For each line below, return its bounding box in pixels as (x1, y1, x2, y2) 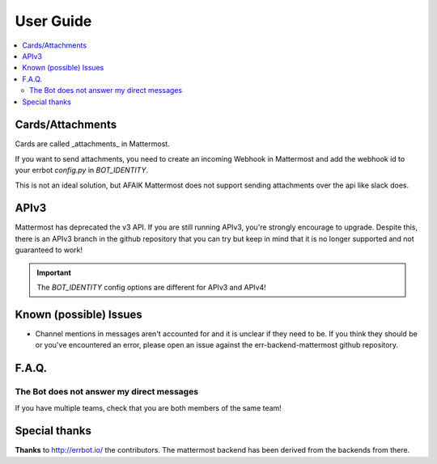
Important (36, 268, 72, 277)
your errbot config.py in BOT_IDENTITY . (15, 166, 149, 175)
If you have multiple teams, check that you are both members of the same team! (15, 403, 282, 412)
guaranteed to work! (15, 245, 83, 255)
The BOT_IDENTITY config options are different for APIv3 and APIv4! (36, 283, 266, 293)
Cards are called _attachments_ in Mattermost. (15, 139, 170, 149)
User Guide (15, 12, 92, 30)
